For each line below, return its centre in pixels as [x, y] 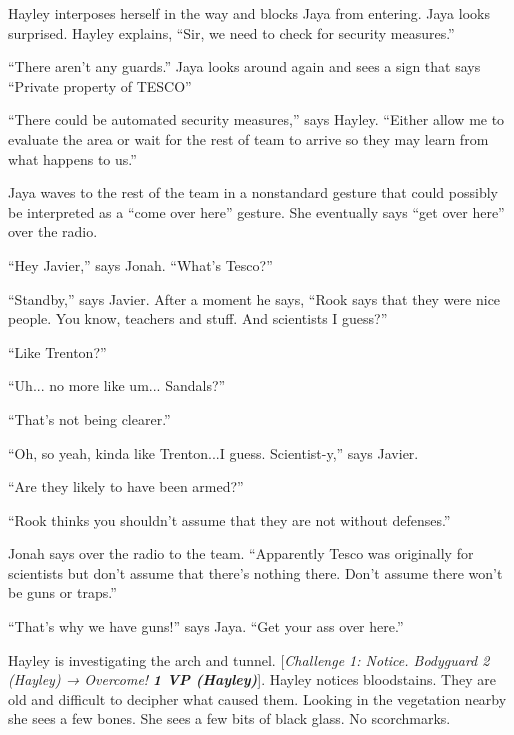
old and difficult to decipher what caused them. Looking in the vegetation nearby [257, 698]
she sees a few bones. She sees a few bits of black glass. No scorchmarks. [229, 718]
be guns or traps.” [62, 592]
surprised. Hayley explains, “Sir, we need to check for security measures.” [231, 32]
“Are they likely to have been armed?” [126, 486]
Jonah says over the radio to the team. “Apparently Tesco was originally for [241, 553]
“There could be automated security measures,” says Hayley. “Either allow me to [256, 119]
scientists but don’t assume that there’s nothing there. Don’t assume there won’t [255, 572]
